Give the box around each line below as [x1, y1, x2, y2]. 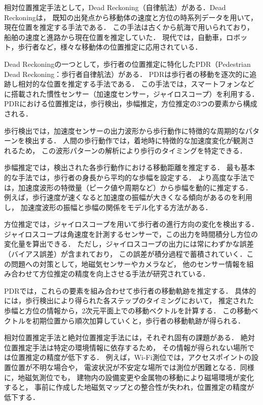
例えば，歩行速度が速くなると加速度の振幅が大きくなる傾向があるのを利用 [4, 192, 252, 202]
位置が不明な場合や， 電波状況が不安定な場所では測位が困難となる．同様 [11, 362, 254, 372]
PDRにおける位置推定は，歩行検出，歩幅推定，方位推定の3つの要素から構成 [4, 98, 257, 109]
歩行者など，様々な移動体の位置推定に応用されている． [18, 42, 202, 52]
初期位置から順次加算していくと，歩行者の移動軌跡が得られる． [32, 315, 245, 326]
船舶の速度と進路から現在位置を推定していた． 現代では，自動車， [4, 31, 227, 42]
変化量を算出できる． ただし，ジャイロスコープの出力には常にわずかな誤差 [4, 238, 254, 249]
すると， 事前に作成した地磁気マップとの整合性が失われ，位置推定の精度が [4, 382, 254, 392]
